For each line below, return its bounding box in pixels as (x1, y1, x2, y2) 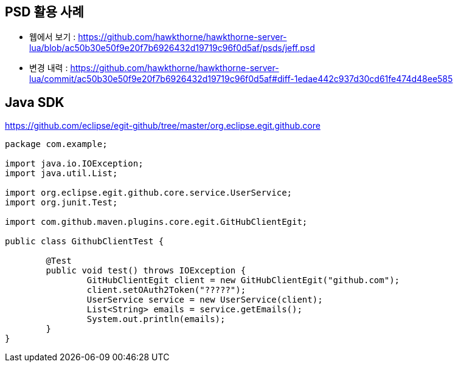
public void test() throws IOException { (46, 266, 246, 276)
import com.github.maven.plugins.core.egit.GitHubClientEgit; (5, 217, 308, 227)
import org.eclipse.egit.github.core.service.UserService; (5, 188, 293, 198)
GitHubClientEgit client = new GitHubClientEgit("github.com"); (86, 275, 400, 286)
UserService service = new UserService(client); (86, 295, 323, 305)
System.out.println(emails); (86, 314, 226, 324)
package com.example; (5, 139, 108, 149)
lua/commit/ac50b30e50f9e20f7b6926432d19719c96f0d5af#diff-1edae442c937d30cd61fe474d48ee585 (29, 74, 453, 84)
